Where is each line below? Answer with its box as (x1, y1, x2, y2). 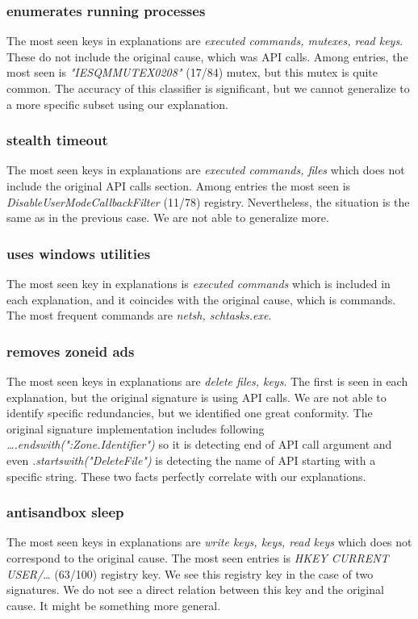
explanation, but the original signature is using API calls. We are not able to (6, 388, 387, 405)
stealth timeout (6, 130, 108, 150)
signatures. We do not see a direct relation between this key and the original (6, 581, 384, 598)
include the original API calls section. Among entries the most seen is (6, 178, 351, 194)
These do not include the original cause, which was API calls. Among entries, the (6, 48, 408, 65)
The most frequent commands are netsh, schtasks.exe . (6, 307, 272, 324)
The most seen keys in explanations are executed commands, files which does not (6, 161, 405, 178)
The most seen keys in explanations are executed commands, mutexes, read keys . (6, 32, 403, 49)
